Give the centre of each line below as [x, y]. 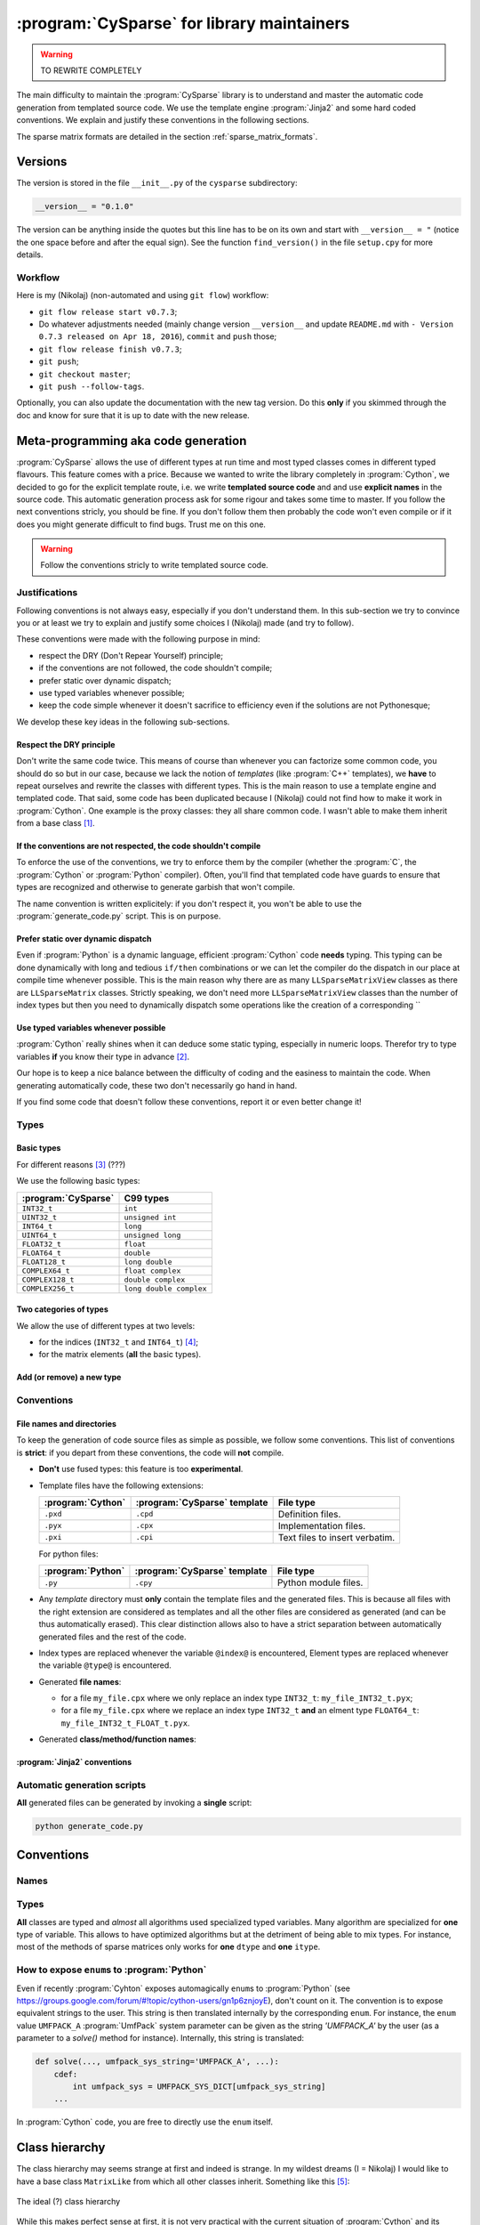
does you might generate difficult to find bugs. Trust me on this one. [141, 524]
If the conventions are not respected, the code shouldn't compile [139, 846]
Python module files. [320, 1582]
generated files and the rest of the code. [112, 1637]
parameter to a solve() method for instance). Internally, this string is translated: [160, 2038]
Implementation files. [322, 1525]
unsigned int [150, 1217]
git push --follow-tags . [92, 386]
